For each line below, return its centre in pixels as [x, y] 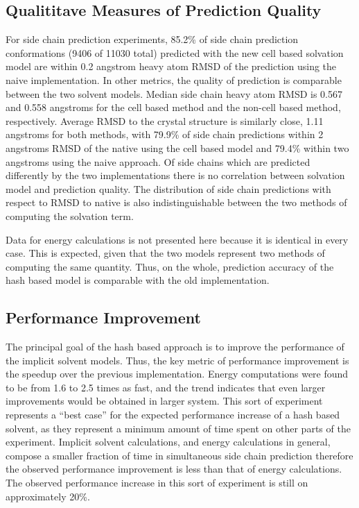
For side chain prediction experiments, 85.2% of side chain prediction [152, 39]
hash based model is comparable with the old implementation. [138, 280]
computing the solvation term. [70, 215]
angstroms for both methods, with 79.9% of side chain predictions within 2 [165, 134]
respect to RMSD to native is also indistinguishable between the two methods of [176, 202]
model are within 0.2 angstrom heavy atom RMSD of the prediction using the [171, 66]
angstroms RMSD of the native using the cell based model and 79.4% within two [177, 147]
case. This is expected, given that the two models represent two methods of [165, 253]
